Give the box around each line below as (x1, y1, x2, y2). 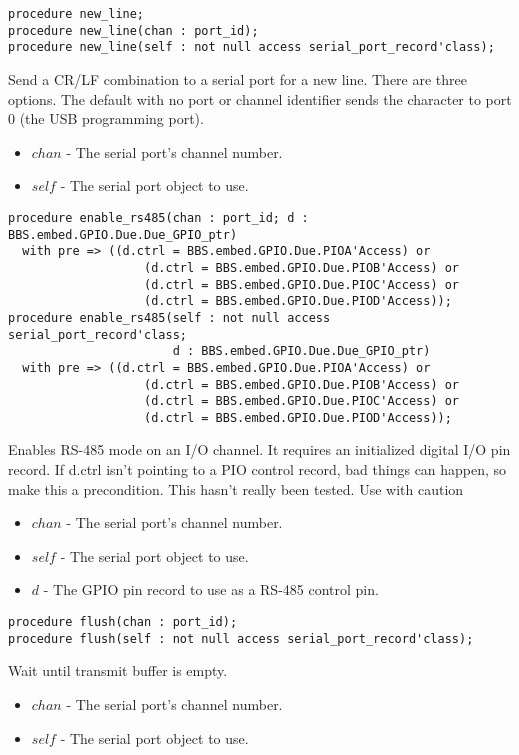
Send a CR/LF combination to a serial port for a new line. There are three (8, 68, 467, 89)
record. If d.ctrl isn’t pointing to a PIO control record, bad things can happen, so (8, 459, 507, 480)
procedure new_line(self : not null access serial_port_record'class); (8, 40, 495, 55)
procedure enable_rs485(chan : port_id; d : (8, 210, 309, 225)
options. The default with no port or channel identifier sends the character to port (8, 88, 512, 109)
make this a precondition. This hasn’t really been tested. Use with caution (8, 478, 464, 499)
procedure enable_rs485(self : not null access (8, 310, 331, 325)
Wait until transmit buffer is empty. (8, 660, 228, 681)
